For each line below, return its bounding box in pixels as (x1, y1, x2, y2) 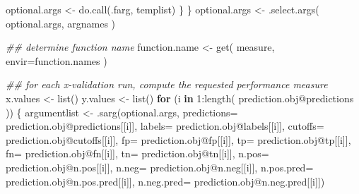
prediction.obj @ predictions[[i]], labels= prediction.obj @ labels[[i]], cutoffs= (6, 119, 324, 133)
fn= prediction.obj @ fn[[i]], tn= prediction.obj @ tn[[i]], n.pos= (6, 146, 269, 161)
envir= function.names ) (6, 53, 107, 68)
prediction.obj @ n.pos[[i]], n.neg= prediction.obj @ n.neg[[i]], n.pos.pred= (6, 159, 314, 174)
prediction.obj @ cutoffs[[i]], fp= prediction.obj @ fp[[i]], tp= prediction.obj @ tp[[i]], (6, 132, 351, 147)
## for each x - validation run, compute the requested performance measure (6, 77, 328, 92)
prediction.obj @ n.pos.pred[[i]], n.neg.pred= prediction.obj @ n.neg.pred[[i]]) (6, 174, 325, 188)
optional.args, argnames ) (6, 16, 116, 30)
